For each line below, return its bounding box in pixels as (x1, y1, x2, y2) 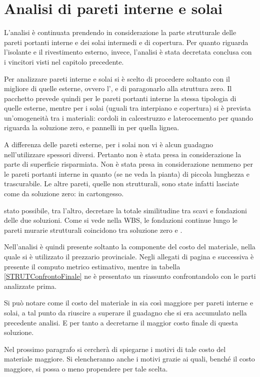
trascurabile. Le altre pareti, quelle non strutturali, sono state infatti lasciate (4, 178, 239, 189)
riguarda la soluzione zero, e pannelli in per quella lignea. (4, 122, 179, 133)
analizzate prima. (4, 280, 57, 291)
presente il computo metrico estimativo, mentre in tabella (4, 261, 180, 271)
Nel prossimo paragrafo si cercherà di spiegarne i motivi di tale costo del (4, 343, 226, 354)
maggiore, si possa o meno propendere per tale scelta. (4, 363, 168, 373)
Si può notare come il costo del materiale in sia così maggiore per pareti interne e (4, 297, 253, 308)
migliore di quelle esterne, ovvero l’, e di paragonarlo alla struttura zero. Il (4, 83, 232, 94)
